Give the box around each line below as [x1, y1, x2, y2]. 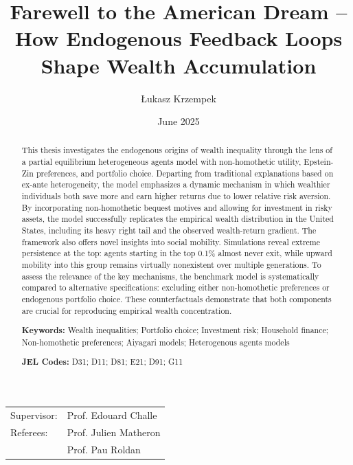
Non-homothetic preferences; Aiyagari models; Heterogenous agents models [21, 336, 290, 348]
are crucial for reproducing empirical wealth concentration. [21, 304, 232, 316]
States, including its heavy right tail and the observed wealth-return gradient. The [21, 225, 317, 236]
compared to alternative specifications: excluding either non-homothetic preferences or [21, 282, 330, 293]
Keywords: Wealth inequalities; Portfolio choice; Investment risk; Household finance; [21, 324, 329, 337]
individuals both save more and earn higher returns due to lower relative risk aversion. [21, 190, 331, 202]
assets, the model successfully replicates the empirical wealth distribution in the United [21, 213, 334, 225]
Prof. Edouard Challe [67, 407, 157, 422]
